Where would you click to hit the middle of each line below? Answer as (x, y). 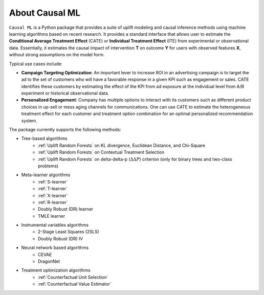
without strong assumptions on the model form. (57, 55)
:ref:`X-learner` (53, 195)
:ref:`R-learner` (53, 202)
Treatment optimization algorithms (56, 270)
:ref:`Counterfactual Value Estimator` (75, 284)
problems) (48, 166)
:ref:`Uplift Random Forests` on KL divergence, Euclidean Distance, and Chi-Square (121, 145)
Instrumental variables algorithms (55, 225)
